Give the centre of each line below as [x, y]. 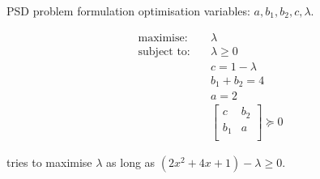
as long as [131, 162]
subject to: [164, 51]
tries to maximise [49, 162]
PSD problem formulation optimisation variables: [128, 11]
